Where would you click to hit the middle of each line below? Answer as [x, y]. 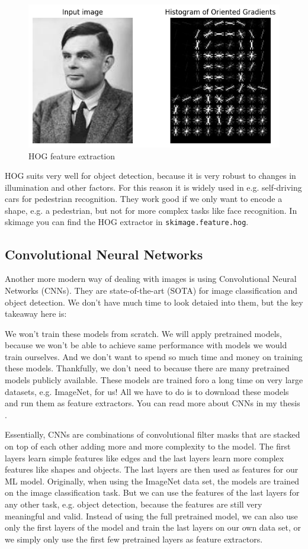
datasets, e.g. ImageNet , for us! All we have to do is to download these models [147, 391]
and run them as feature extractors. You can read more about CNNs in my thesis [153, 403]
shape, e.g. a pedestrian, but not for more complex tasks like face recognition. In [151, 210]
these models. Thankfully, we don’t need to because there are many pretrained [147, 368]
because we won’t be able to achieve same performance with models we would [146, 345]
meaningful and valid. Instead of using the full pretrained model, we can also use [151, 516]
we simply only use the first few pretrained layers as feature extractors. [134, 539]
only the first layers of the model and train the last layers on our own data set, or [153, 527]
